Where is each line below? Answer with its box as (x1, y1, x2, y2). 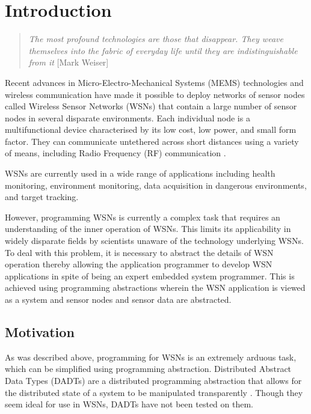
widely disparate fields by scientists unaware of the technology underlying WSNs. (5, 234, 304, 247)
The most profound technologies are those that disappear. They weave (28, 32, 283, 45)
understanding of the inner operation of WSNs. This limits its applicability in (5, 222, 291, 235)
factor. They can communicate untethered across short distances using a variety (5, 135, 299, 147)
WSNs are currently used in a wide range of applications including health (5, 167, 276, 180)
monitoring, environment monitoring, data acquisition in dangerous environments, (5, 178, 307, 191)
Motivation (5, 322, 75, 341)
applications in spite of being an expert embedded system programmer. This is (5, 269, 295, 282)
